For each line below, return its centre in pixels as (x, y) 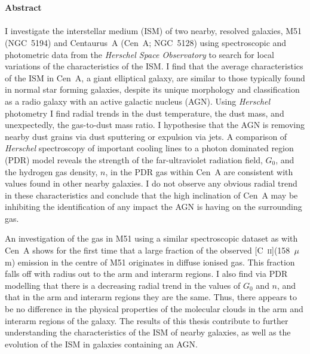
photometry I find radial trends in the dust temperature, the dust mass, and (145, 113)
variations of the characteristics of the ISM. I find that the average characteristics (154, 66)
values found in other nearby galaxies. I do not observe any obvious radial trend (151, 183)
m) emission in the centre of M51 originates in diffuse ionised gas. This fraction (150, 262)
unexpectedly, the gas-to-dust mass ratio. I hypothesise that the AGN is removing (155, 125)
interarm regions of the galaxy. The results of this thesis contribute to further (147, 320)
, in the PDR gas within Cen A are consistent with (199, 171)
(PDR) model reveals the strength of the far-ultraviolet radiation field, (134, 159)
